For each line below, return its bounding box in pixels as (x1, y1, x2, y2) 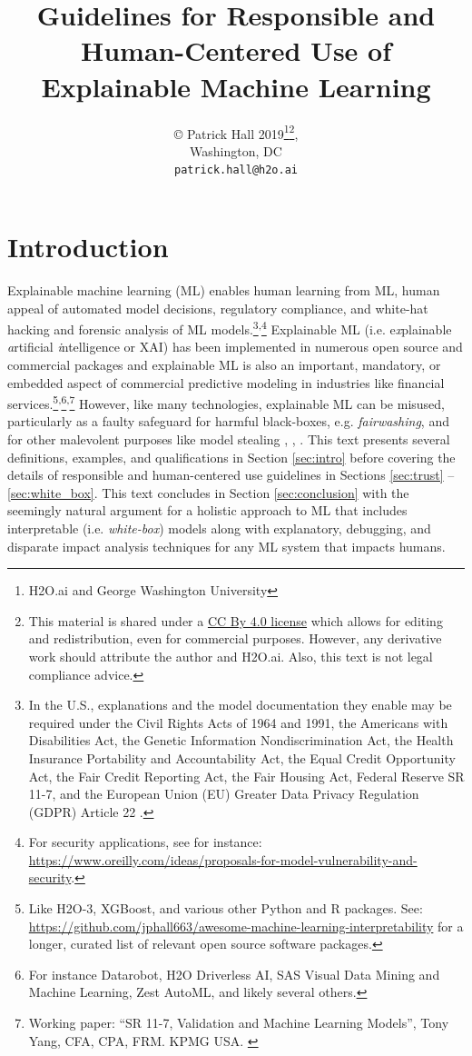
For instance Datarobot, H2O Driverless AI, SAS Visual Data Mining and (28, 964, 440, 983)
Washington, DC (190, 141, 282, 160)
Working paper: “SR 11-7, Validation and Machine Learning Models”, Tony (28, 1013, 449, 1032)
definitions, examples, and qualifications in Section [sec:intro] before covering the (7, 447, 456, 466)
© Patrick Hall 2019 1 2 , (173, 121, 299, 143)
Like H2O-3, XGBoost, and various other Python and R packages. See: (28, 899, 423, 918)
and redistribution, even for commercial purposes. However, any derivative (28, 629, 442, 648)
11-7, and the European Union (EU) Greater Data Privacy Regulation (28, 784, 419, 803)
